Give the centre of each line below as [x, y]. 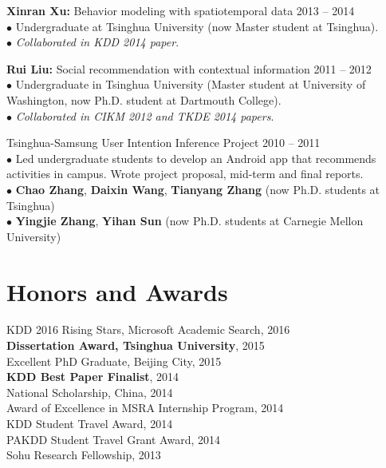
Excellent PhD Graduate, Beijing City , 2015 [114, 361]
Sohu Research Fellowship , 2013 [84, 455]
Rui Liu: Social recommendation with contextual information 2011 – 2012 [189, 68]
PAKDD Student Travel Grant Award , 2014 [114, 439]
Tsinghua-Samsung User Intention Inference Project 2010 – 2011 [163, 143]
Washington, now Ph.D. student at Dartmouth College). [144, 99]
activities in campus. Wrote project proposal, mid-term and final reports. [185, 174]
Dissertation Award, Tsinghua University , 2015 [136, 345]
